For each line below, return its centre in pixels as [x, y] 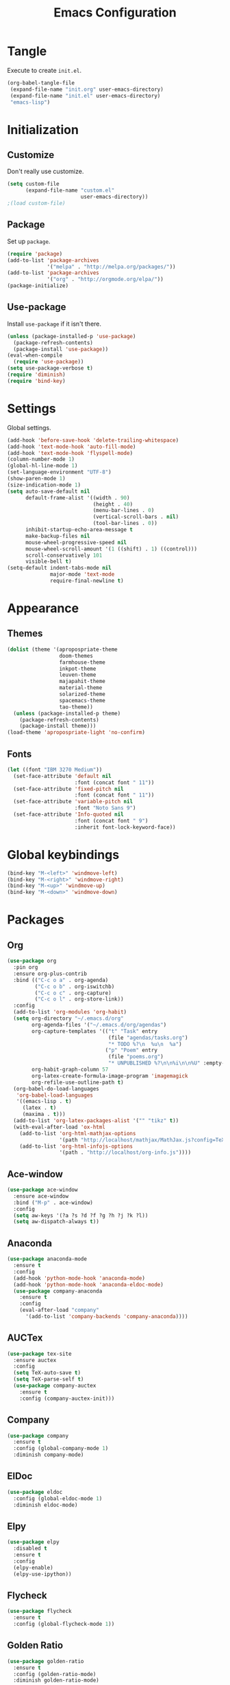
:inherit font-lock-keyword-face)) [125, 827]
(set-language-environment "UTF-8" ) [59, 472]
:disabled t [30, 1549]
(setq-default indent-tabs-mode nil [59, 568]
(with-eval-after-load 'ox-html [60, 1127]
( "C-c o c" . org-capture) [73, 993]
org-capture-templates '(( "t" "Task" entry [94, 1031]
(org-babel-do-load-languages [56, 1089]
